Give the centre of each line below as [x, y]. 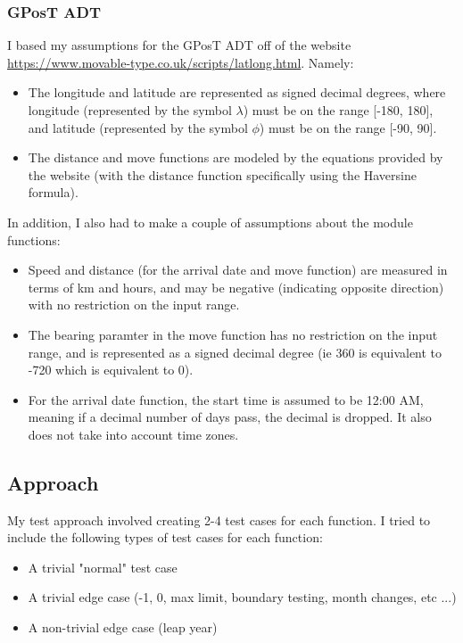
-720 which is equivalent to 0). [111, 370]
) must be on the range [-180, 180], [338, 110]
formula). [53, 192]
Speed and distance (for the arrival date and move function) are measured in [238, 270]
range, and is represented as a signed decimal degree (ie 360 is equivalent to [235, 352]
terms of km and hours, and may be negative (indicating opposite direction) [236, 287]
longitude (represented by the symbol [130, 110]
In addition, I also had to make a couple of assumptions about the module [210, 222]
